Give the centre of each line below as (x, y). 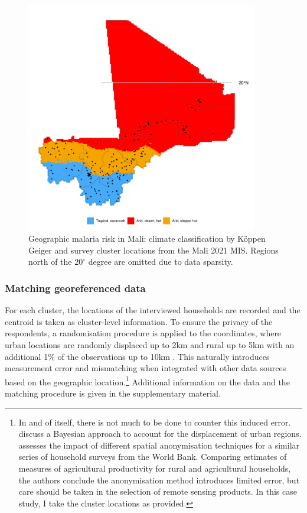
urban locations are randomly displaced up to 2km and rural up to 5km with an (150, 344)
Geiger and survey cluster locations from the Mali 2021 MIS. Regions (153, 250)
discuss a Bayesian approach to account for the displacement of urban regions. (160, 434)
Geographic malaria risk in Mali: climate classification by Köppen (147, 238)
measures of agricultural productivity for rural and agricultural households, (155, 468)
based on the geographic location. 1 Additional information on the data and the (147, 381)
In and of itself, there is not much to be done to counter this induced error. (155, 422)
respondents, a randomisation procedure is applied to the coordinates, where (143, 333)
